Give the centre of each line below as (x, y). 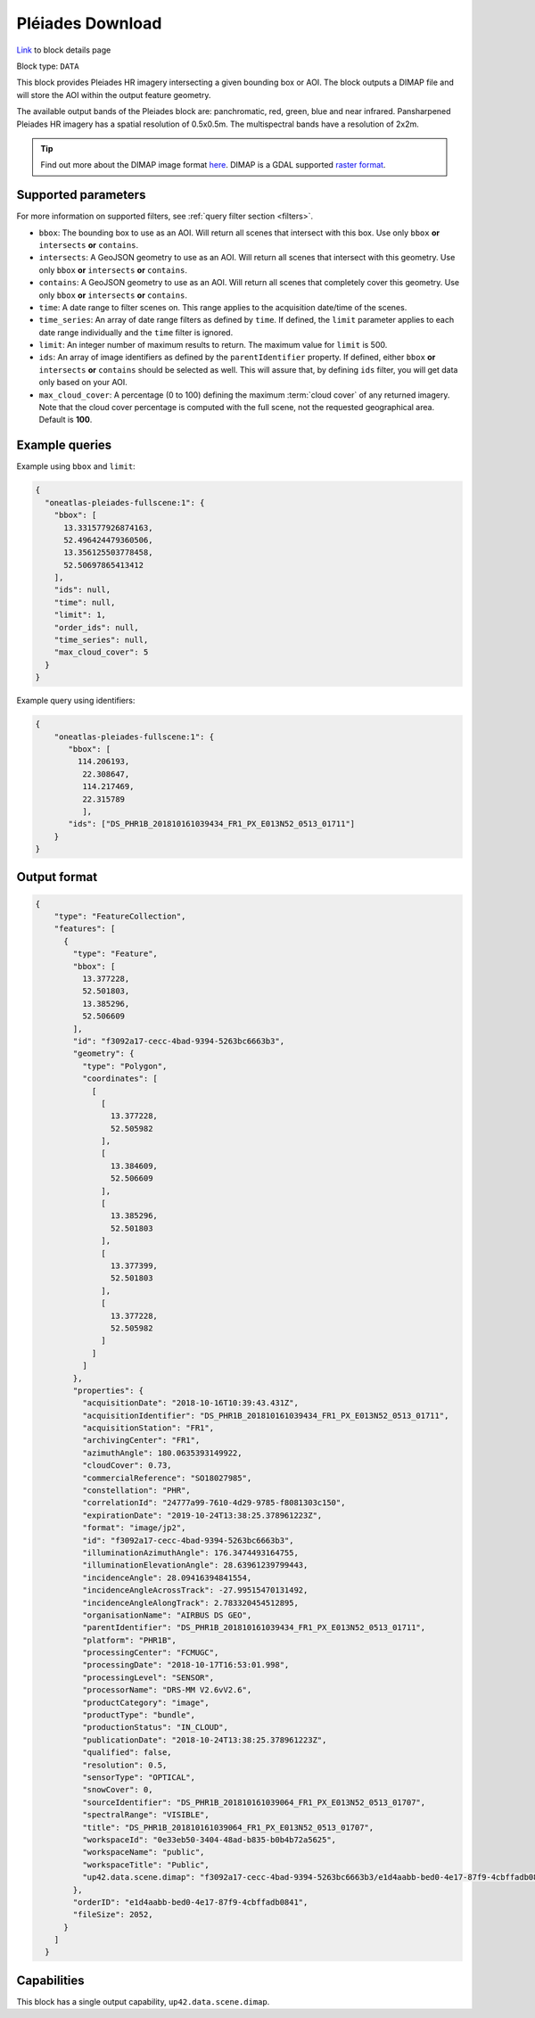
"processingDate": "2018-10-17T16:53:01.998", (185, 1665)
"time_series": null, (101, 640)
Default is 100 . (66, 420)
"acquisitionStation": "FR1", (148, 1428)
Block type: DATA (48, 66)
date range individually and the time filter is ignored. (136, 332)
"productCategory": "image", (145, 1702)
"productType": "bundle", (139, 1715)
